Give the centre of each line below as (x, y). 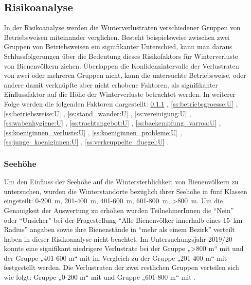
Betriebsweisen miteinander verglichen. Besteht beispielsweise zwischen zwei (117, 37)
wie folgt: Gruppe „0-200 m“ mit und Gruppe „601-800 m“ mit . (100, 277)
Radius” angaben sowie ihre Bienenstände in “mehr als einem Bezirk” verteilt (119, 229)
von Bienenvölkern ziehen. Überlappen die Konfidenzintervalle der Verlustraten (122, 65)
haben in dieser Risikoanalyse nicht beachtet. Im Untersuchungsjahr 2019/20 (118, 239)
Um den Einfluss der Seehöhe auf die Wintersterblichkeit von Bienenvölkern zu (121, 182)
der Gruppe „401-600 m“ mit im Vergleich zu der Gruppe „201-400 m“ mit (116, 258)
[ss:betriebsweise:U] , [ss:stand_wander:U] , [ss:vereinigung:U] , (98, 113)
